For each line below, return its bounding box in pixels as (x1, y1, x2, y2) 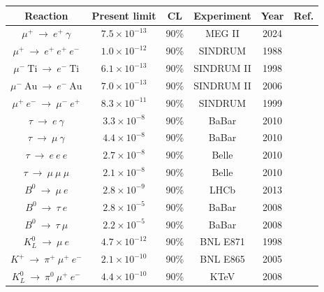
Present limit (91, 8, 156, 22)
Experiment (193, 8, 251, 22)
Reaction (24, 8, 68, 22)
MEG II (205, 26, 240, 41)
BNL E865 (200, 251, 245, 266)
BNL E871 (200, 234, 245, 249)
